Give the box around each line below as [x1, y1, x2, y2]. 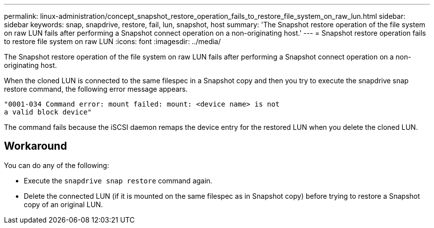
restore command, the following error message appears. [4, 85, 188, 93]
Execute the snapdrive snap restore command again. [24, 176, 213, 185]
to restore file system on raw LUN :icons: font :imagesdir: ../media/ [4, 37, 221, 46]
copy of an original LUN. [24, 200, 103, 209]
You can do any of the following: [4, 161, 109, 170]
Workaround [4, 140, 67, 153]
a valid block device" [4, 108, 92, 116]
